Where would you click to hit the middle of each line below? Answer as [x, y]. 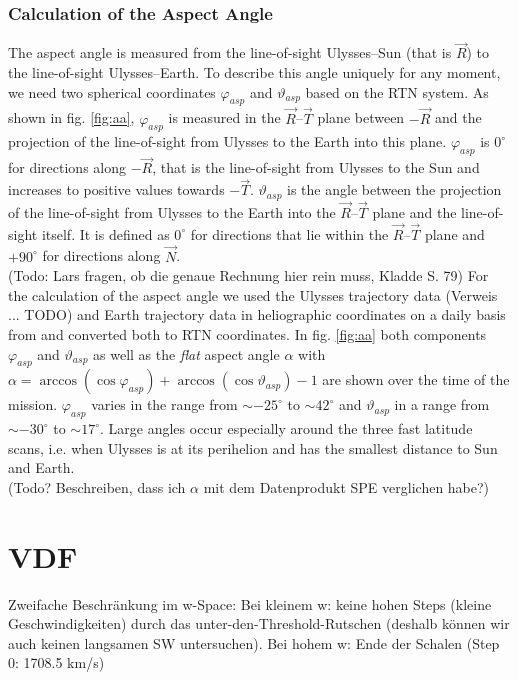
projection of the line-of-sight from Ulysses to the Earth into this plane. [227, 141]
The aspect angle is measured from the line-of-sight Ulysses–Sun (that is [230, 52]
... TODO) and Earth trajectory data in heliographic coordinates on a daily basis [257, 314]
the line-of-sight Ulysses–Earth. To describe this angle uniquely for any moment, [254, 72]
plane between [361, 117]
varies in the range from [164, 404]
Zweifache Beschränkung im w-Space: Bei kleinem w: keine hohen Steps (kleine [250, 603]
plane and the [414, 211]
